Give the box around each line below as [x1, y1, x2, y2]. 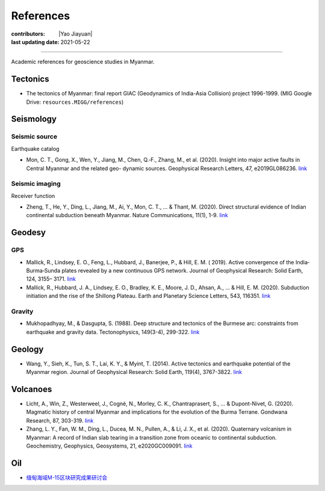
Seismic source [11, 133, 57, 141]
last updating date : [11, 38, 60, 45]
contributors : [11, 30, 45, 37]
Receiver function [11, 192, 55, 199]
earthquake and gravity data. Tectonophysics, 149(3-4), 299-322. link [26, 328, 200, 335]
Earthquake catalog [11, 145, 60, 152]
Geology [11, 344, 44, 354]
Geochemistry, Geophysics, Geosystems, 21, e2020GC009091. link [26, 442, 193, 449]
